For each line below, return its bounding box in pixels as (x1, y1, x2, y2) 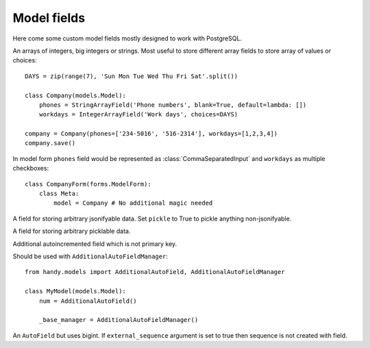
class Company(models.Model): (25, 91, 127, 99)
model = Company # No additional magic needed (53, 199, 213, 207)
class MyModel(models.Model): (25, 288, 127, 295)
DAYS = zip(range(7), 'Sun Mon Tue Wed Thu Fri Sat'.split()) (25, 72, 238, 80)
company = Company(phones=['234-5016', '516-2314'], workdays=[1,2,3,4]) (25, 130, 278, 138)
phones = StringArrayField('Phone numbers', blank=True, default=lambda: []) (38, 101, 307, 109)
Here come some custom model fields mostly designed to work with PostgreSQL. (12, 34, 243, 42)
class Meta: (38, 190, 79, 198)
